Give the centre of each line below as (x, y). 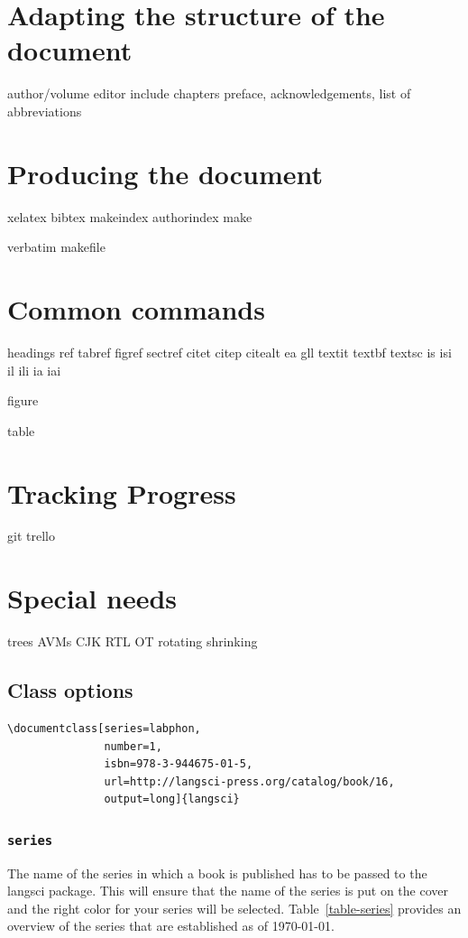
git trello (31, 536)
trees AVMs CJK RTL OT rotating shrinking (133, 641)
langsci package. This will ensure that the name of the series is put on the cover (228, 891)
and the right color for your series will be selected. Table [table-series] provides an (234, 908)
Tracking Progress (122, 492)
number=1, (133, 746)
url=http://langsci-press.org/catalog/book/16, (249, 781)
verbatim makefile (56, 247)
